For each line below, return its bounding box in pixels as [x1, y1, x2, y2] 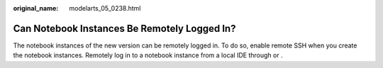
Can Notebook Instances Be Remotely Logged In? [13, 22, 236, 35]
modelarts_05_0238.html [69, 4, 141, 12]
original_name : [13, 4, 59, 12]
